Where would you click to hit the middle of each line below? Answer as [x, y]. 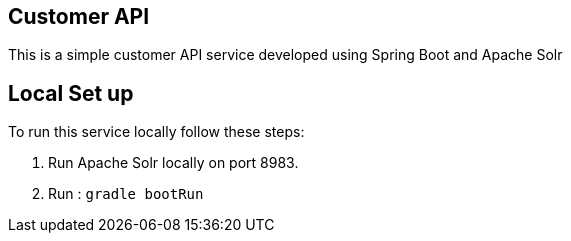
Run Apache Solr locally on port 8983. [173, 163]
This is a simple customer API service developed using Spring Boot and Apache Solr [285, 55]
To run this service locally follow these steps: [156, 132]
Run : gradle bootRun [126, 194]
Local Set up [71, 93]
